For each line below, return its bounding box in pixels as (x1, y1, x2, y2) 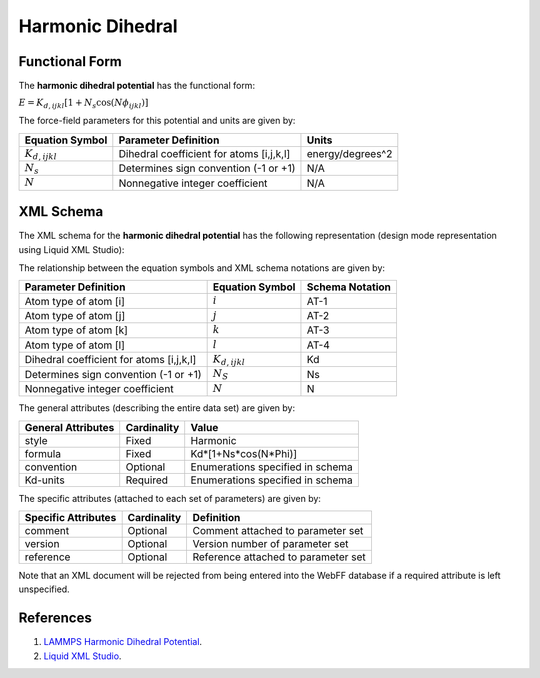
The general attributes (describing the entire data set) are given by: (18, 402, 295, 414)
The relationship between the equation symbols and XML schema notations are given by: (18, 262, 385, 274)
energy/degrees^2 (306, 146, 393, 160)
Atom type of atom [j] (24, 309, 125, 323)
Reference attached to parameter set (192, 550, 367, 564)
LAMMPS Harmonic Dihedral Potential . (43, 636, 203, 648)
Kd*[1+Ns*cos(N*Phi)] (190, 446, 298, 460)
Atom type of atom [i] (24, 294, 125, 308)
